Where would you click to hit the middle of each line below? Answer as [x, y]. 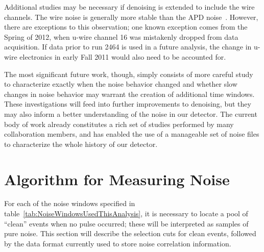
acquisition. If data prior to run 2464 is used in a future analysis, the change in [128, 47]
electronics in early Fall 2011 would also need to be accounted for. [123, 56]
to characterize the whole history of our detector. [81, 144]
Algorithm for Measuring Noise [117, 179]
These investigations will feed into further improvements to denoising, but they [128, 104]
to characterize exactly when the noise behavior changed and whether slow [121, 84]
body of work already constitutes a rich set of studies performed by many [119, 124]
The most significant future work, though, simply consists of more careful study [129, 74]
